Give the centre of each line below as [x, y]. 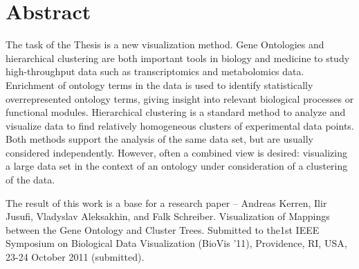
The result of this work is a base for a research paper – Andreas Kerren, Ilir [166, 202]
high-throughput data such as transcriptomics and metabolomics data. [155, 71]
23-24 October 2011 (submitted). [75, 257]
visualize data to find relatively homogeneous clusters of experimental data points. [180, 125]
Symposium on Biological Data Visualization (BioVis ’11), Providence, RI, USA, [176, 243]
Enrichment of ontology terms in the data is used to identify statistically [159, 84]
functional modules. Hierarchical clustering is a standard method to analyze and [176, 112]
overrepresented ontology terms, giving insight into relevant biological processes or [180, 98]
